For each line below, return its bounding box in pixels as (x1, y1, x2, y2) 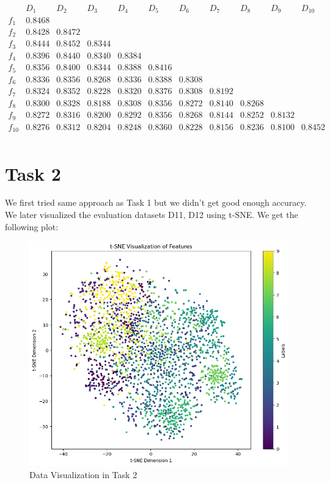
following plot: (5, 220, 59, 233)
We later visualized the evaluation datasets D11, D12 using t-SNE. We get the (5, 208, 298, 221)
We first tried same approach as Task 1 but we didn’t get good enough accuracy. (5, 196, 307, 209)
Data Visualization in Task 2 (29, 468, 137, 481)
